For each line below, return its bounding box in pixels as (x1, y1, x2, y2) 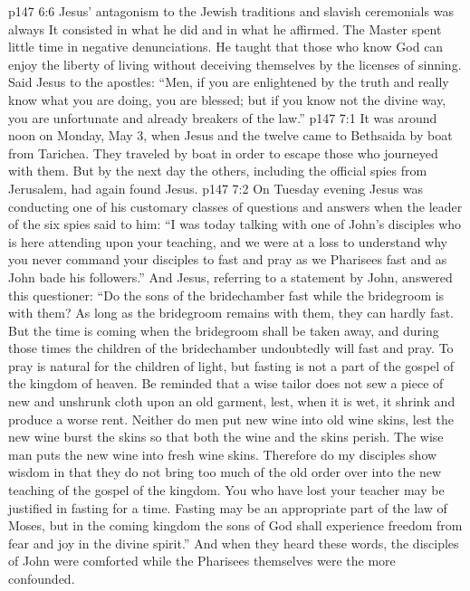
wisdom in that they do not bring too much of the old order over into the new (8, 462, 442, 481)
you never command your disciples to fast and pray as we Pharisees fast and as (8, 250, 447, 269)
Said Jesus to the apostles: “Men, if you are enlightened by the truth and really (8, 72, 449, 91)
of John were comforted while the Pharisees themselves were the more (8, 551, 396, 570)
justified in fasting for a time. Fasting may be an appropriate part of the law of (8, 498, 447, 517)
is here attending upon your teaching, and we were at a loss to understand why (8, 232, 448, 251)
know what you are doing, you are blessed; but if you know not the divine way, (8, 90, 446, 109)
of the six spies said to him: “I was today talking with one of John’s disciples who (8, 214, 462, 234)
